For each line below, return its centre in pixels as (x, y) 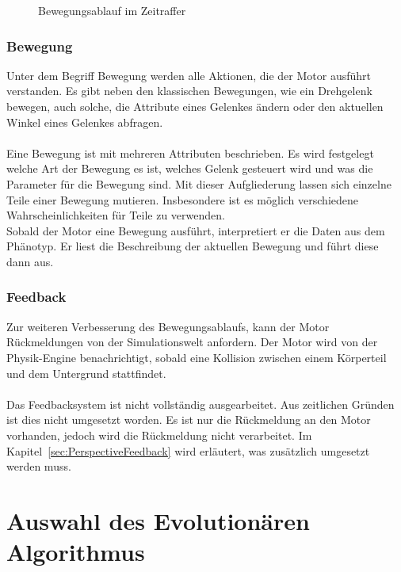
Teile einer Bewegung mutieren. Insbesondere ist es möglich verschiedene (182, 199)
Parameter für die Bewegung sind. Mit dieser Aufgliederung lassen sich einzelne (199, 183)
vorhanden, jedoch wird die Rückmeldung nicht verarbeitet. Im (159, 435)
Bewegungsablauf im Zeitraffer (112, 10)
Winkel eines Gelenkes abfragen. (85, 122)
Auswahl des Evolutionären (158, 520)
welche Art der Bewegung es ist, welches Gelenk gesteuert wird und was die (190, 168)
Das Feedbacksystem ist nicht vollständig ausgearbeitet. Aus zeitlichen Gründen (200, 404)
